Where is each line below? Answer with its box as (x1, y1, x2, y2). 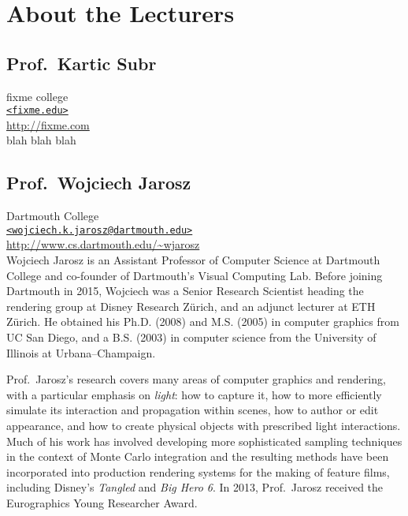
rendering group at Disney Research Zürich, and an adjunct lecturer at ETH (6, 297, 376, 314)
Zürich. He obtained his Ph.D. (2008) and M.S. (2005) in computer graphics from (6, 313, 399, 330)
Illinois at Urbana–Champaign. (6, 344, 156, 361)
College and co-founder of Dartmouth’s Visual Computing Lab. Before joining (6, 267, 383, 283)
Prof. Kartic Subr (6, 50, 157, 75)
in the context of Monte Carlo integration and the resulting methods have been (6, 448, 389, 465)
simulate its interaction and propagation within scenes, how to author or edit (6, 402, 379, 418)
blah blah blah (6, 132, 76, 148)
